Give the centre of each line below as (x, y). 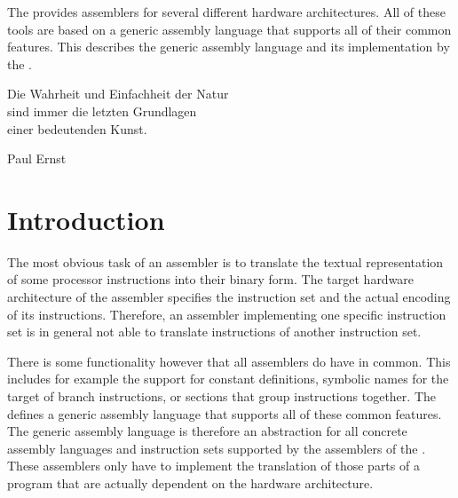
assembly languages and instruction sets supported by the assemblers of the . (217, 448)
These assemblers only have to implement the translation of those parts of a (213, 466)
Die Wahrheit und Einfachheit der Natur (118, 94)
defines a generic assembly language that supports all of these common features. (225, 413)
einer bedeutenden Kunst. (77, 128)
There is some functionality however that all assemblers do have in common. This (229, 361)
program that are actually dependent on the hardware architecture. (190, 483)
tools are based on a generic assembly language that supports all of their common (229, 29)
